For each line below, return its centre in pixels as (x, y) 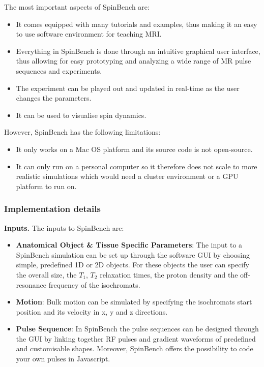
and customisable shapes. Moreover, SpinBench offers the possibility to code (135, 348)
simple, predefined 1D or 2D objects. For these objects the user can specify (133, 265)
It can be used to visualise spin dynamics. (81, 115)
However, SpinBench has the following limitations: (82, 132)
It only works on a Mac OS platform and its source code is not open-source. (134, 149)
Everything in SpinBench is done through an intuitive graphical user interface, (138, 51)
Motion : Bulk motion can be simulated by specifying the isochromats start (134, 302)
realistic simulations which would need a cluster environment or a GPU (127, 176)
